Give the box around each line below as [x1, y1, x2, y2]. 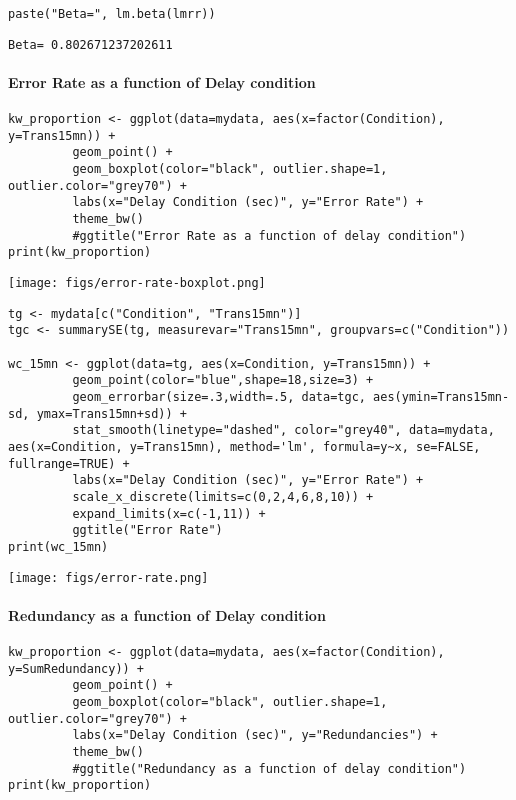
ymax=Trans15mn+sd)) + [36, 406, 187, 421]
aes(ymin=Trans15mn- [373, 389, 510, 404]
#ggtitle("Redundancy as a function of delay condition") [72, 761, 467, 776]
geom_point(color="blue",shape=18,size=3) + [72, 373, 374, 388]
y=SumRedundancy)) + [8, 661, 145, 676]
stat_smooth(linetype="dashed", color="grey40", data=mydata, [72, 423, 495, 438]
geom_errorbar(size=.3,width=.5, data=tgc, [72, 389, 366, 404]
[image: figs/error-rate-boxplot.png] [8, 276, 266, 291]
